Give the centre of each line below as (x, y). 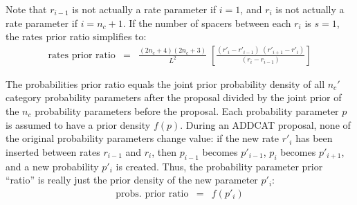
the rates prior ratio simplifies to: (76, 36)
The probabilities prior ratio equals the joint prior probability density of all (165, 83)
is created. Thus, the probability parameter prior (219, 166)
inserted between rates (53, 151)
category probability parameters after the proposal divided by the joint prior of (174, 97)
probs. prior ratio (152, 194)
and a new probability (52, 166)
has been (314, 138)
